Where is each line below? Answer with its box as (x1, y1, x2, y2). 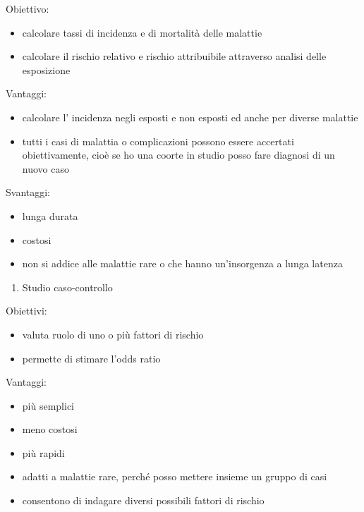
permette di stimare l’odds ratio (22, 351, 161, 365)
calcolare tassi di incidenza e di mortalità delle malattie (22, 25, 262, 39)
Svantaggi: (6, 185, 51, 200)
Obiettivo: (6, 1, 49, 16)
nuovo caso (22, 161, 69, 176)
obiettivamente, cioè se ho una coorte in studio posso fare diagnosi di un (22, 147, 335, 162)
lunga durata (22, 208, 78, 223)
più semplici (22, 398, 74, 413)
